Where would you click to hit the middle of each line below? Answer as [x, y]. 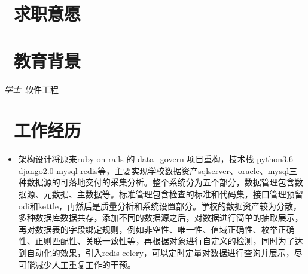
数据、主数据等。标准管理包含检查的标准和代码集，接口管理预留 [177, 194]
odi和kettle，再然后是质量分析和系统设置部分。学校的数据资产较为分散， [160, 205]
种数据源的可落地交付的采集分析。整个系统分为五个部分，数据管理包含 [156, 182]
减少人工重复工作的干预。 [85, 264]
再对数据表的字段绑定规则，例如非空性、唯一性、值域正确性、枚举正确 [156, 229]
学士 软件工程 [31, 89]
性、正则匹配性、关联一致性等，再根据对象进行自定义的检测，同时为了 [156, 241]
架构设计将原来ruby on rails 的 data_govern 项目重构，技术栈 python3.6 [155, 159]
